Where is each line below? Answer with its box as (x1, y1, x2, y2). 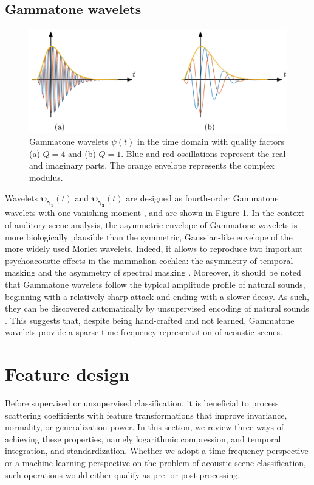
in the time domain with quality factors (137, 135, 285, 148)
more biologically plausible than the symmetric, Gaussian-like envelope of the (5, 230, 293, 243)
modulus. (29, 171, 63, 183)
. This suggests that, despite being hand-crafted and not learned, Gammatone (5, 313, 295, 326)
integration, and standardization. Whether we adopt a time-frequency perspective (5, 444, 309, 457)
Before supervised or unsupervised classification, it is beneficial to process (5, 397, 279, 409)
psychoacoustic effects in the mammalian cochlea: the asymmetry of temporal (5, 254, 293, 267)
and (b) (67, 147, 96, 159)
